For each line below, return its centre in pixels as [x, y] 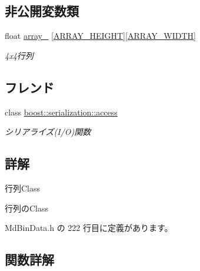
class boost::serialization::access [61, 112]
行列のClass [27, 208]
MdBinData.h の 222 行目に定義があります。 [89, 228]
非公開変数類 [42, 11]
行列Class [23, 188]
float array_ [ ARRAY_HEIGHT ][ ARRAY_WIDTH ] [100, 36]
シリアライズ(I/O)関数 [48, 132]
